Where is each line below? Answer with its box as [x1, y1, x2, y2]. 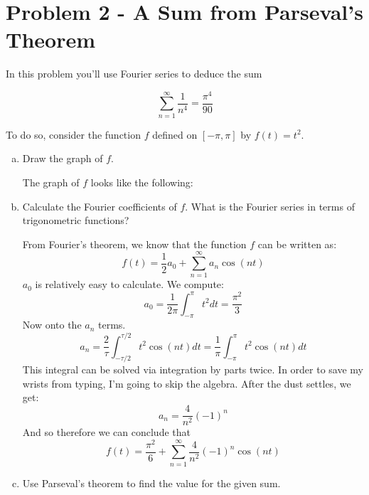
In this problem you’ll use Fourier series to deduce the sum [6, 66, 262, 81]
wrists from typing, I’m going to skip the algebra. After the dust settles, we [22, 376, 351, 390]
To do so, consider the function [6, 127, 141, 142]
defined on [152, 127, 198, 142]
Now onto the [22, 317, 82, 332]
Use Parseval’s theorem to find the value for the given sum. [22, 475, 281, 490]
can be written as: [257, 236, 337, 251]
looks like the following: [90, 174, 193, 189]
